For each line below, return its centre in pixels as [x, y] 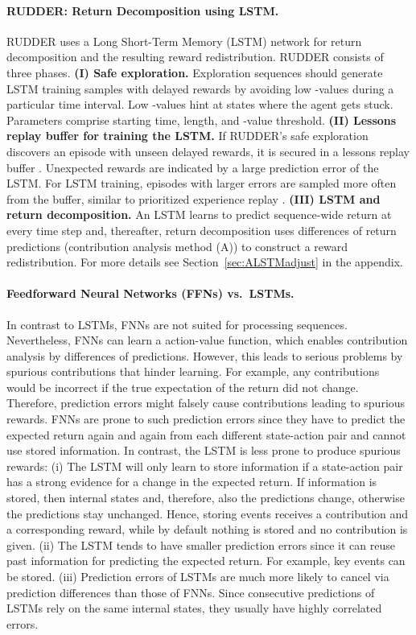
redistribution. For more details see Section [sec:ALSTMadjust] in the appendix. [205, 262]
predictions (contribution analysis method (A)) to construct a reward [177, 246]
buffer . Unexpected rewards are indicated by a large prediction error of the [193, 167]
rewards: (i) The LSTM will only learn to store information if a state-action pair [205, 466]
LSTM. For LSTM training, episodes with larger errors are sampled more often [202, 183]
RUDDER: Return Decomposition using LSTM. [143, 10]
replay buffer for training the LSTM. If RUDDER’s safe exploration [187, 136]
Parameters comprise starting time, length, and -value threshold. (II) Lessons [202, 120]
